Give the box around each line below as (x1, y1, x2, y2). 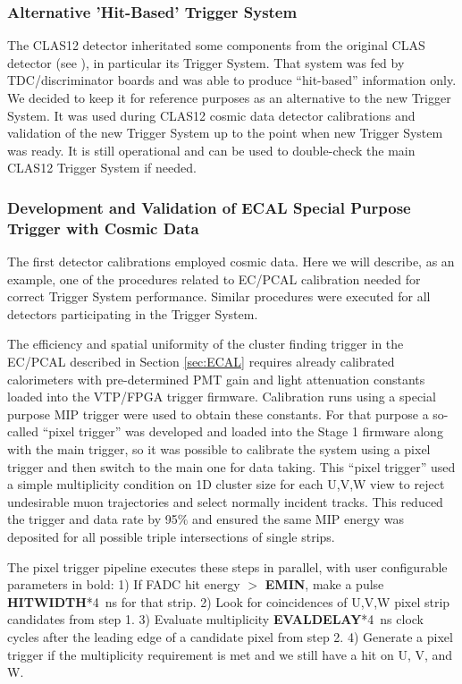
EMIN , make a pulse (265, 575, 384, 594)
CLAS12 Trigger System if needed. (7, 158, 197, 177)
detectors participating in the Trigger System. (7, 304, 258, 323)
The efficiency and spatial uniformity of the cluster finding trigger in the (7, 334, 404, 353)
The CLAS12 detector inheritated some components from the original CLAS (7, 36, 425, 55)
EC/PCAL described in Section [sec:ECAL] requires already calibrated (7, 352, 395, 371)
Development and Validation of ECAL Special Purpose (7, 196, 411, 218)
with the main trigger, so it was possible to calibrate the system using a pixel (7, 440, 431, 459)
